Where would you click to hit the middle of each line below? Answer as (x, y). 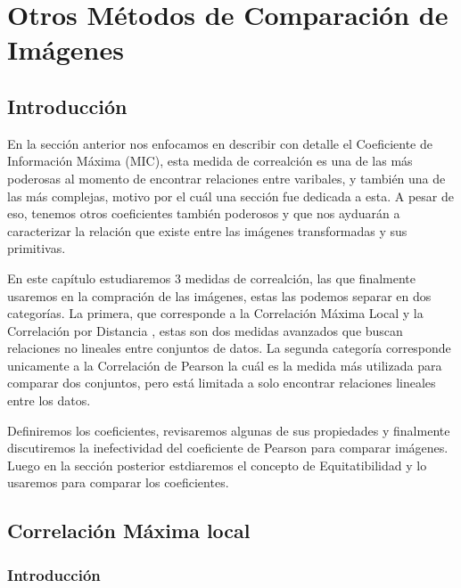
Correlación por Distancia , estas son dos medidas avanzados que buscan (205, 330)
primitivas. (37, 248)
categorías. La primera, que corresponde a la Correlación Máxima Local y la (215, 313)
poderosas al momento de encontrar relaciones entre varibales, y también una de (226, 178)
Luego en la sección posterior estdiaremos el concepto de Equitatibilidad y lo (217, 465)
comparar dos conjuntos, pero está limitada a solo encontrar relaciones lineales (222, 383)
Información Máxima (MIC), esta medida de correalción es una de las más (210, 161)
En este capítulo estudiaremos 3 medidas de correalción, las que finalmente (211, 278)
